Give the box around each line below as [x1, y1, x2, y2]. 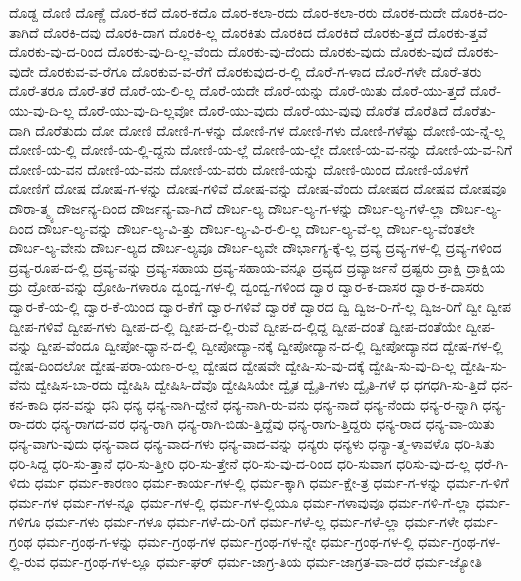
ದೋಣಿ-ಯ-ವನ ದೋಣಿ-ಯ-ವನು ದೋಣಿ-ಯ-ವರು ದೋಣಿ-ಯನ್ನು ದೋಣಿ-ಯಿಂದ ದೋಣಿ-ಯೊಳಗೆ [9, 158, 469, 179]
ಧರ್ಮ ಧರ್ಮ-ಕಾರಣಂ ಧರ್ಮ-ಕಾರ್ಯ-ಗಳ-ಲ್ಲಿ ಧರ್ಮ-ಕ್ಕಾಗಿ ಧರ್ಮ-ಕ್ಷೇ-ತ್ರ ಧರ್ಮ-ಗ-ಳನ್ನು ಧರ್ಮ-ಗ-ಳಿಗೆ [34, 472, 509, 493]
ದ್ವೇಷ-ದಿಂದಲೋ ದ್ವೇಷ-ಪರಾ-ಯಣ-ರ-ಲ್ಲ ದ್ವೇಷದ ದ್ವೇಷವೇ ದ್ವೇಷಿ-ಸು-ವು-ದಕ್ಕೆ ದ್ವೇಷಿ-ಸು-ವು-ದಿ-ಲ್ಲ [9, 354, 456, 375]
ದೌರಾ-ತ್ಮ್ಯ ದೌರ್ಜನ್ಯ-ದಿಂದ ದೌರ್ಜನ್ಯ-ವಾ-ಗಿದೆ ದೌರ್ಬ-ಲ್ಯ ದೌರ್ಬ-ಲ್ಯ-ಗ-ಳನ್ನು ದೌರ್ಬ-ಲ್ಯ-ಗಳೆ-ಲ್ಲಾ [9, 197, 446, 218]
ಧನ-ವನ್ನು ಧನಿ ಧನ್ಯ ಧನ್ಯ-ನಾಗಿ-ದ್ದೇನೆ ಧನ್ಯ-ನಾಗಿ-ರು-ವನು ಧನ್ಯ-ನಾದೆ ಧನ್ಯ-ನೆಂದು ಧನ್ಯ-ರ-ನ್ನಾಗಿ [52, 393, 478, 414]
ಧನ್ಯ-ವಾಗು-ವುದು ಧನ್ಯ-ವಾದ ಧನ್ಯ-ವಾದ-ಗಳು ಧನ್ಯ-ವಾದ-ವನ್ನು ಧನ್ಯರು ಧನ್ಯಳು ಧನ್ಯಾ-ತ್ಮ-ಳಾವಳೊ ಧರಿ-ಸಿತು [9, 433, 495, 454]
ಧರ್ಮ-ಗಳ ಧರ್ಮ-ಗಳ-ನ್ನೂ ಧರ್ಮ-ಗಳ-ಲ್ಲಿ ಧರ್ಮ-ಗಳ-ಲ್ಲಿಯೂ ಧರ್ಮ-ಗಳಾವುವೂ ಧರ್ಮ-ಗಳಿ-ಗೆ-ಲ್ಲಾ [9, 491, 472, 512]
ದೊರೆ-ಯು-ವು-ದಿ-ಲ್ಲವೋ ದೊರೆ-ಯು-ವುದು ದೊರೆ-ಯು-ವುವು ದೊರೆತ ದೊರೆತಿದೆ [78, 99, 449, 120]
